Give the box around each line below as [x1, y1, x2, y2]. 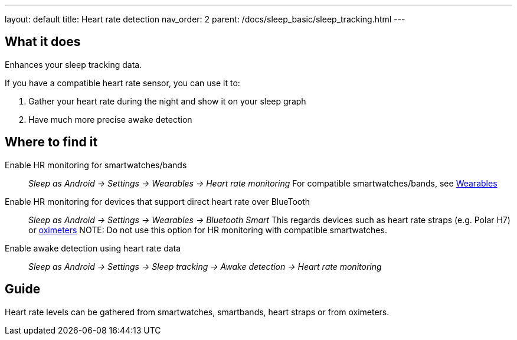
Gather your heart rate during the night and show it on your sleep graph [28, 96, 306, 106]
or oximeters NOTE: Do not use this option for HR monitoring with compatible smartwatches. [28, 224, 387, 235]
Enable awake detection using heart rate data [5, 243, 181, 253]
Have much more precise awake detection [28, 114, 192, 125]
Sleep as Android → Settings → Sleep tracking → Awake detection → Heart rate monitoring [28, 261, 382, 272]
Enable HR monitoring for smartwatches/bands [5, 159, 187, 170]
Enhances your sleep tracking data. [5, 59, 142, 70]
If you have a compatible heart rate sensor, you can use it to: [5, 77, 240, 88]
